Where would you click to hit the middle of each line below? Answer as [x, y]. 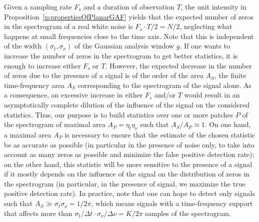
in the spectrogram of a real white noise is [68, 26]
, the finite [230, 75]
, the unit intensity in [213, 6]
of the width [23, 46]
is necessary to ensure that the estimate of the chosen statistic [160, 134]
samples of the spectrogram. [188, 213]
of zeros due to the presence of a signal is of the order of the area [104, 75]
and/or [165, 95]
